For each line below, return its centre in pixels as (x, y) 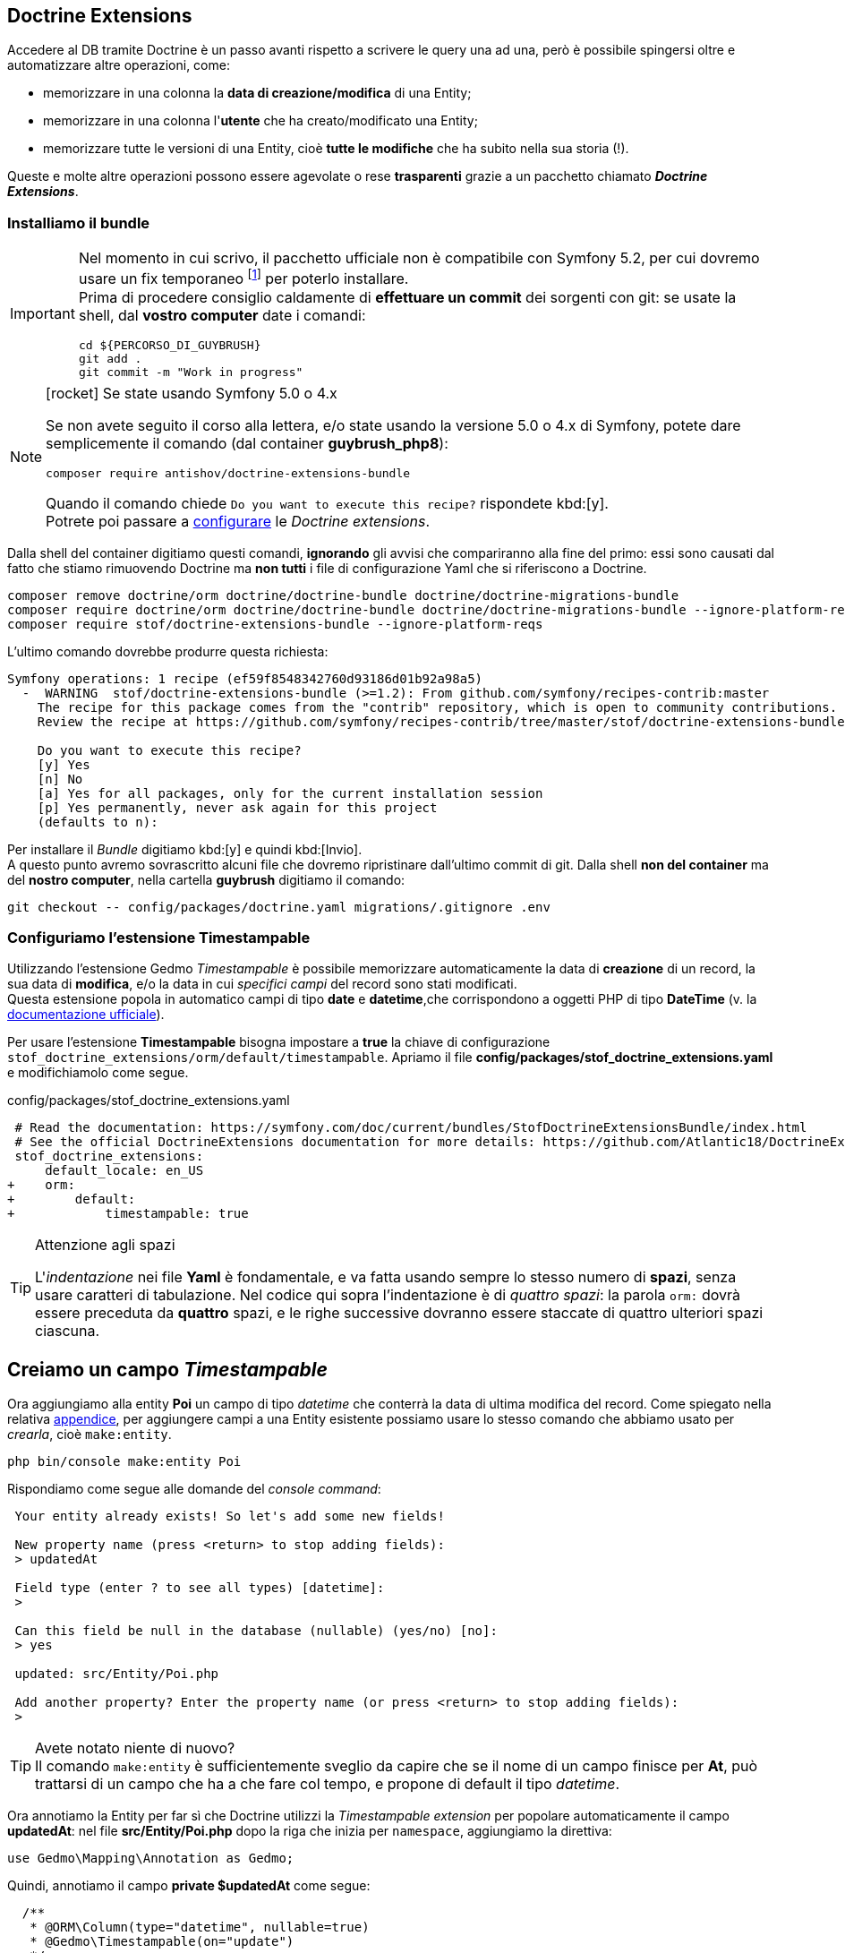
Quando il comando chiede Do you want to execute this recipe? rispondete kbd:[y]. (327, 503)
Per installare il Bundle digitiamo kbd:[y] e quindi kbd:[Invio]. (185, 849)
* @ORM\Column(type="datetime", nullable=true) (200, 1927)
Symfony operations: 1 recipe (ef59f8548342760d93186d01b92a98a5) (245, 678)
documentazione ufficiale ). (86, 1015)
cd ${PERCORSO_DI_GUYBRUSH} (170, 345)
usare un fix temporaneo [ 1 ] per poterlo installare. (243, 278)
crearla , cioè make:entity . (90, 1435)
